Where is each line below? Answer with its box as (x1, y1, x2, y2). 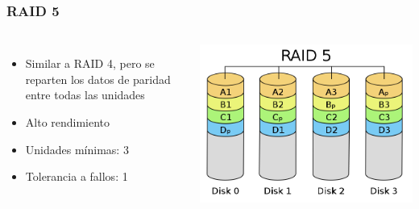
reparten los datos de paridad (25, 70, 171, 87)
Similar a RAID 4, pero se (25, 55, 155, 72)
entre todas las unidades (25, 86, 145, 103)
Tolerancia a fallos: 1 (25, 168, 128, 185)
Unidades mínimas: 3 (25, 140, 129, 157)
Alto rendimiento (25, 114, 110, 130)
